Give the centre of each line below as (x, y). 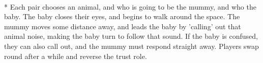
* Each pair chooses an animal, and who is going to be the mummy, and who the (130, 6)
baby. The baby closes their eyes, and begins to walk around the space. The (122, 16)
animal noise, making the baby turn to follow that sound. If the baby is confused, (131, 36)
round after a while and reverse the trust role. (76, 56)
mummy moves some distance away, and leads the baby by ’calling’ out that (123, 26)
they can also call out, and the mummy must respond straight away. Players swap (131, 46)
